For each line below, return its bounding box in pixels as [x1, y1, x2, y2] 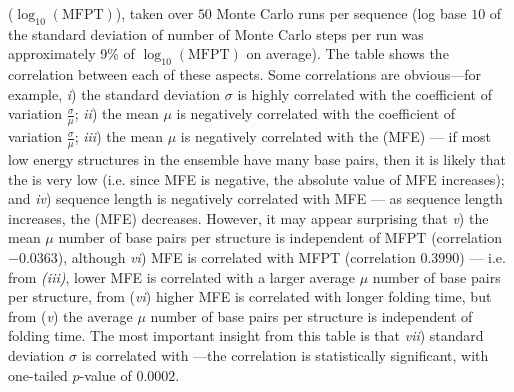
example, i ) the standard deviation [8, 83, 221, 104]
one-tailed [8, 364, 68, 385]
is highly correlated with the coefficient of [237, 83, 492, 104]
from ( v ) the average [8, 305, 133, 326]
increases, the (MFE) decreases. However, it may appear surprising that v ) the [8, 207, 489, 228]
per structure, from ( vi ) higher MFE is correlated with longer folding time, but [8, 286, 492, 307]
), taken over [115, 3, 194, 23]
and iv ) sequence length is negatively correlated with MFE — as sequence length [8, 188, 503, 209]
